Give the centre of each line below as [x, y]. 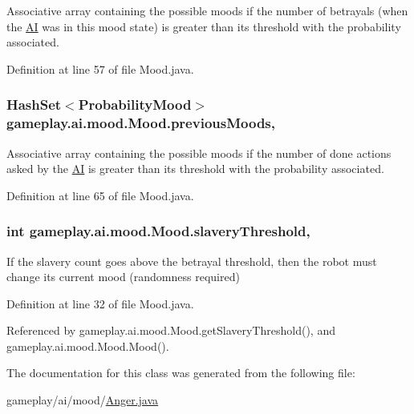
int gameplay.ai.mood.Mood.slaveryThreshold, [158, 231]
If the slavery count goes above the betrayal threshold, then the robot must [192, 261]
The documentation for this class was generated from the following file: [181, 373]
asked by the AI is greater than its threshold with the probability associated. [195, 169]
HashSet [34, 105]
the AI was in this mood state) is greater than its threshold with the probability [204, 26]
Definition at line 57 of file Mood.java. [100, 68]
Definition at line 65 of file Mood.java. [100, 195]
